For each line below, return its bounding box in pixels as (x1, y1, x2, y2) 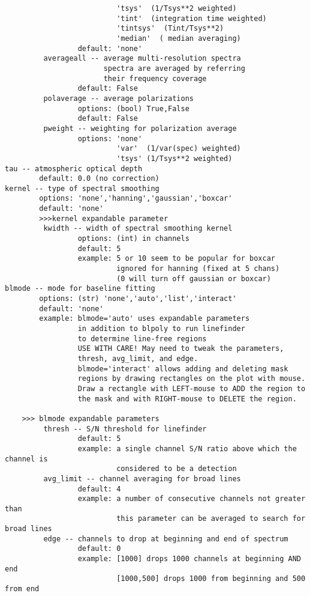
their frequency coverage (103, 74, 207, 83)
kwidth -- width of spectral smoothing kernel (43, 224, 233, 233)
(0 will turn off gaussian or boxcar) (116, 274, 271, 283)
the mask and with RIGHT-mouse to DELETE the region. (77, 394, 297, 403)
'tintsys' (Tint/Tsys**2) (116, 24, 224, 33)
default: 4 (77, 484, 121, 493)
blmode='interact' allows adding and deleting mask (77, 364, 288, 373)
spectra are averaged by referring (103, 64, 245, 73)
